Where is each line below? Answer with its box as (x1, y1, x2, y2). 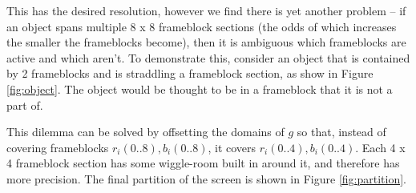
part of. (6, 96, 43, 113)
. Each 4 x (355, 139, 406, 155)
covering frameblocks (6, 139, 109, 155)
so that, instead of (297, 123, 386, 140)
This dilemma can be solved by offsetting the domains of (6, 123, 285, 140)
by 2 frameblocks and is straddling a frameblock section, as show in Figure (6, 65, 374, 82)
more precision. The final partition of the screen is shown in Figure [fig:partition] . (6, 170, 406, 187)
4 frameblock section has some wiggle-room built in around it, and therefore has (6, 155, 400, 171)
